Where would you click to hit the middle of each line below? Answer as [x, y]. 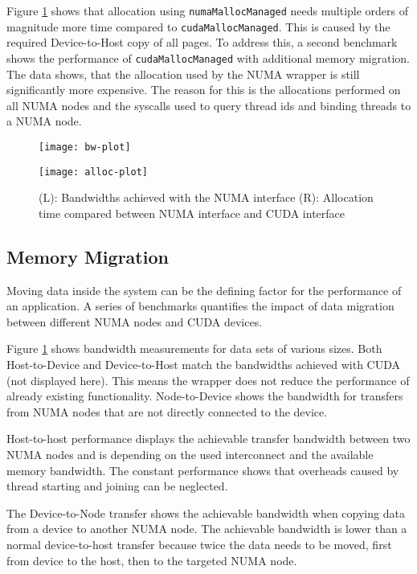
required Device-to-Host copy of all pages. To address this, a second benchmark [202, 42]
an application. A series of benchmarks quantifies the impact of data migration [200, 306]
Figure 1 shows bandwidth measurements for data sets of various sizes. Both [194, 348]
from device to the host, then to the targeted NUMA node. [152, 560]
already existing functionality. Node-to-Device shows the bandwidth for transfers [205, 396]
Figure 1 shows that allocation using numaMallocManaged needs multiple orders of [208, 10]
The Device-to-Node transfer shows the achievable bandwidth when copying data [206, 512]
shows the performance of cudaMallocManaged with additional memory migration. [208, 57]
